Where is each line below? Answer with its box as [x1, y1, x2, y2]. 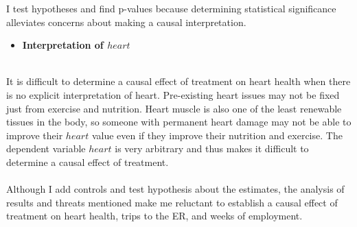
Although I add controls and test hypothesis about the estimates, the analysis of [6, 182, 345, 196]
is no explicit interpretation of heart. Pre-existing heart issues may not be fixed [6, 87, 340, 101]
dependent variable [6, 141, 86, 156]
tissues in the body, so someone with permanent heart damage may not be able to [6, 115, 352, 129]
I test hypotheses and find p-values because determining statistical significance [6, 1, 336, 15]
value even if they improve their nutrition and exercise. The [91, 128, 343, 142]
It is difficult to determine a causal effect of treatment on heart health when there [6, 74, 351, 88]
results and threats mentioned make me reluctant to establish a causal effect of [6, 195, 338, 209]
